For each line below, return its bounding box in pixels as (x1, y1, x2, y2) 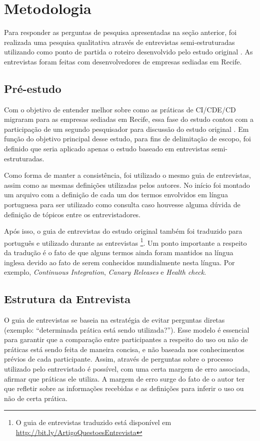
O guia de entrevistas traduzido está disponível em (15, 417, 171, 428)
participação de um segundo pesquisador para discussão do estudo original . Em (4, 123, 249, 134)
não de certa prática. (4, 393, 67, 403)
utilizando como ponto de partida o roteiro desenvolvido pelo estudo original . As (4, 46, 253, 57)
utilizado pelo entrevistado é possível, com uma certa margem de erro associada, (4, 364, 250, 374)
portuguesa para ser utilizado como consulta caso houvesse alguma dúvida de (4, 199, 240, 210)
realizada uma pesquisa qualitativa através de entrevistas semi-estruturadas (4, 36, 235, 47)
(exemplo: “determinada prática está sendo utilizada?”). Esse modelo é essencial (4, 324, 249, 335)
